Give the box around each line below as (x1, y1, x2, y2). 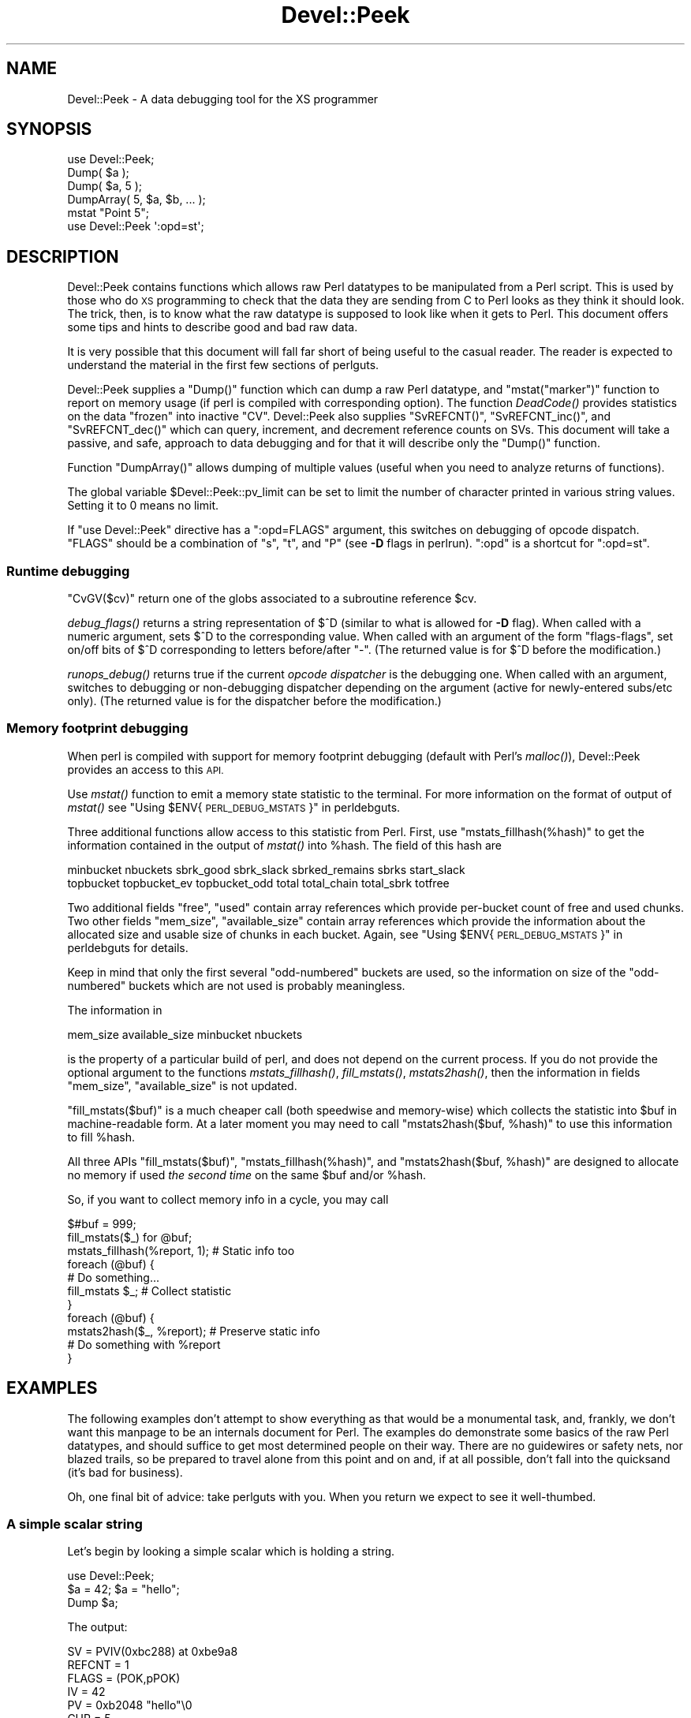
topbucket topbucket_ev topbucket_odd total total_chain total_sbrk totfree (67, 876, 450, 890)
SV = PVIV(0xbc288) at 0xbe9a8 (67, 1645, 238, 1659)
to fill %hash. (67, 1130, 136, 1144)
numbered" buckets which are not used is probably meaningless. (67, 978, 405, 992)
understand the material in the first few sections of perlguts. (67, 358, 379, 372)
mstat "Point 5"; (67, 206, 150, 220)
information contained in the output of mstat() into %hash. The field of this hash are (67, 838, 502, 852)
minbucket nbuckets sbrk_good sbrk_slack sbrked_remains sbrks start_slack (67, 862, 465, 876)
